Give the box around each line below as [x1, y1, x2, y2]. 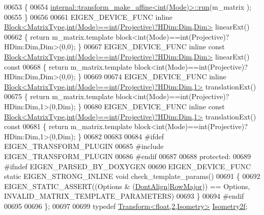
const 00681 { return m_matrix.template [4, 121, 132, 132]
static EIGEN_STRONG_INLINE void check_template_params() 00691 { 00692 [4, 171, 260, 181]
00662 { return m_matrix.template [4, 31, 113, 42]
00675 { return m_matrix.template [4, 91, 113, 102]
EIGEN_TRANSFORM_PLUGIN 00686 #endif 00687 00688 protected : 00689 [4, 150, 251, 161]
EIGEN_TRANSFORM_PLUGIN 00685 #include [4, 141, 164, 151]
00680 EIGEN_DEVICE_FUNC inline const [83, 101, 225, 111]
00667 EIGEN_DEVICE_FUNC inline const [83, 41, 225, 52]
